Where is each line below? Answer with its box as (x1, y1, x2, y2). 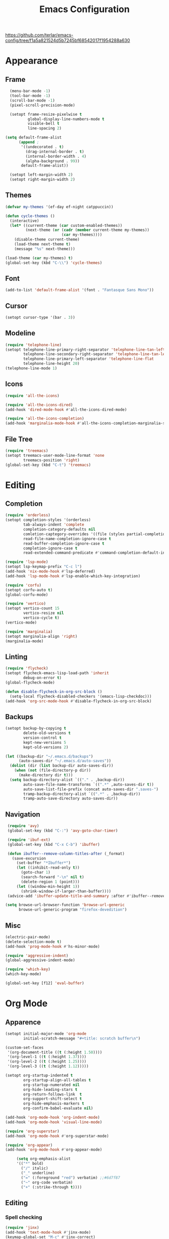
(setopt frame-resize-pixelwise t (10, 112, 82, 117)
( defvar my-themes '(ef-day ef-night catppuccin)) (5, 204, 114, 209)
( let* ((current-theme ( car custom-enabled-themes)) (10, 223, 123, 228)
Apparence (5, 1018, 41, 1026)
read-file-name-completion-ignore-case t (23, 536, 112, 541)
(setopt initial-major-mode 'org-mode (5, 1031, 87, 1036)
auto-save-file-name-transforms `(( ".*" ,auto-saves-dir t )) (23, 782, 154, 787)
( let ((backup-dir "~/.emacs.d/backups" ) (5, 754, 94, 759)
